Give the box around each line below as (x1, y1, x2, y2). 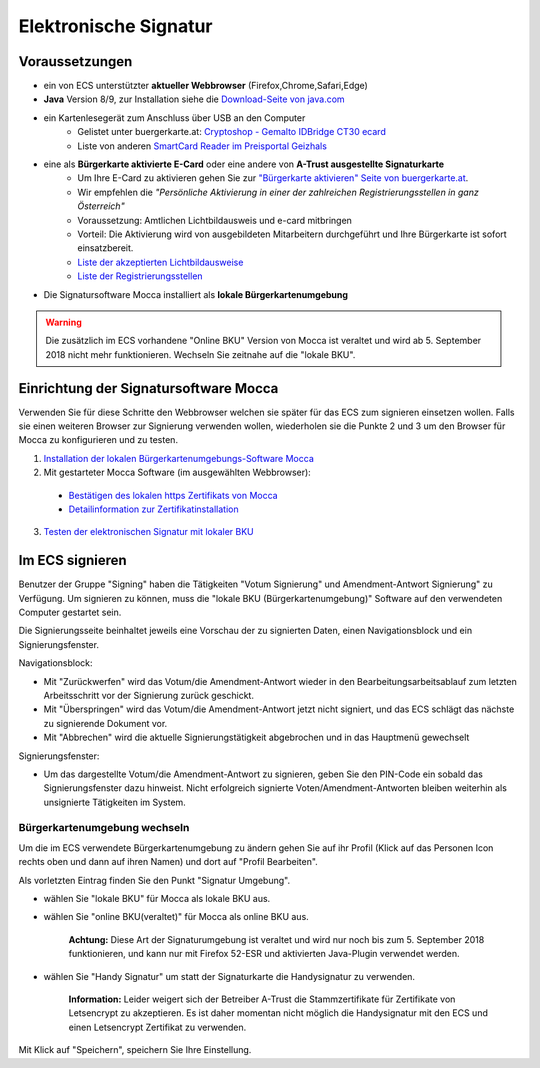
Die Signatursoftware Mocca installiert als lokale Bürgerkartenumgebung (43, 288, 349, 300)
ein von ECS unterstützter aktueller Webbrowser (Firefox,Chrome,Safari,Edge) (43, 80, 369, 92)
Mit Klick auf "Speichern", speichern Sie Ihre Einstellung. (18, 1044, 252, 1056)
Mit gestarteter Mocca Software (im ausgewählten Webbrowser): (43, 466, 312, 479)
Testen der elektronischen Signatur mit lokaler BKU (43, 526, 254, 538)
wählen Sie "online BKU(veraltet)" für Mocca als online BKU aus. (43, 911, 309, 923)
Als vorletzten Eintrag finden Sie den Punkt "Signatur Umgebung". (18, 874, 290, 886)
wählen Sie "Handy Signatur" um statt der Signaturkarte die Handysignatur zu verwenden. (43, 970, 415, 982)
